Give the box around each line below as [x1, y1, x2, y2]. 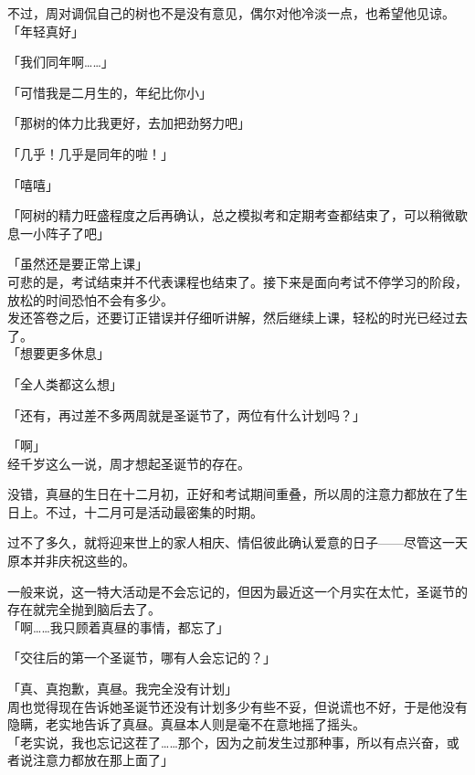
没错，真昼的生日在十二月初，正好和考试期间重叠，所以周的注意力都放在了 [7, 484, 455, 504]
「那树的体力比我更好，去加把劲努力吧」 [7, 113, 250, 133]
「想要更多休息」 [7, 344, 110, 363]
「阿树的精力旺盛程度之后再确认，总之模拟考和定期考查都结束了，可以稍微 [7, 206, 455, 225]
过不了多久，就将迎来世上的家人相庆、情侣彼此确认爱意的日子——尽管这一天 [7, 533, 468, 552]
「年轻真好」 [7, 21, 84, 40]
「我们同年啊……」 [7, 52, 114, 71]
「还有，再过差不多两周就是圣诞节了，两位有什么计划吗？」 [7, 405, 365, 424]
